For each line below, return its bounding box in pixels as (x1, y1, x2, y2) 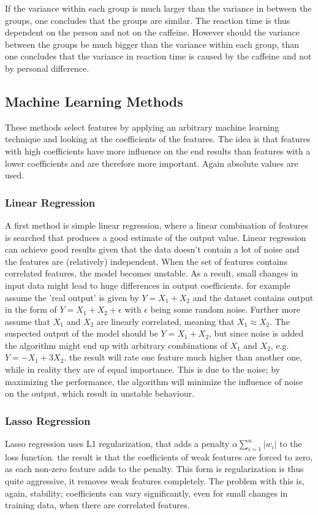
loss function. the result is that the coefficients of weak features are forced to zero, (5, 450, 313, 463)
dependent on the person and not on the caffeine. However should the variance (5, 26, 300, 39)
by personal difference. (5, 61, 89, 74)
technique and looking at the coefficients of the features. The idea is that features (5, 132, 311, 145)
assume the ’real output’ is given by (5, 291, 139, 303)
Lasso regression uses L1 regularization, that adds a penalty (5, 437, 230, 450)
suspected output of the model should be (5, 327, 158, 340)
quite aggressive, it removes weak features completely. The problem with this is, (5, 475, 305, 487)
